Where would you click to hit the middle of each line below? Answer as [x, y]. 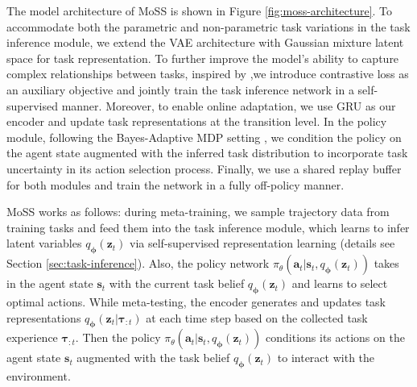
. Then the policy [118, 337]
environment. [39, 376]
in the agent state [50, 283]
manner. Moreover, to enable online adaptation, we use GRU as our [229, 105]
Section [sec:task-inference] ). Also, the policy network [138, 263]
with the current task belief [177, 283]
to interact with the [326, 358]
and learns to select [340, 283]
